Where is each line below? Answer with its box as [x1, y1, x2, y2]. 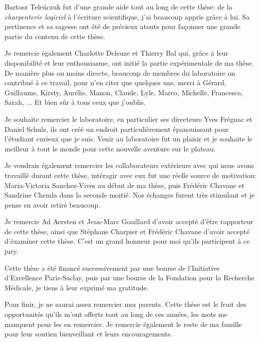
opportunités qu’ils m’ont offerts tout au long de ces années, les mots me [5, 309, 227, 319]
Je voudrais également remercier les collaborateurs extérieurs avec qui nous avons [5, 160, 254, 170]
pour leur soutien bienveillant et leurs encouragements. [5, 328, 172, 339]
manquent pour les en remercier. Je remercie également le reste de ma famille [5, 318, 242, 329]
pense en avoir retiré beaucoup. [5, 199, 101, 210]
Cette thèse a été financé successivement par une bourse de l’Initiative [5, 262, 220, 273]
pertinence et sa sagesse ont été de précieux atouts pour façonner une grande [5, 21, 240, 32]
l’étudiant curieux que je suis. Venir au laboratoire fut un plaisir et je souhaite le [5, 133, 252, 144]
